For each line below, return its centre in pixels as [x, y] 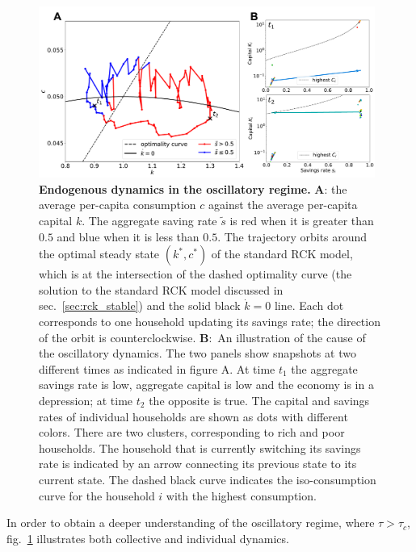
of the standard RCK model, [282, 254]
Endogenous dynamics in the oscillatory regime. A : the [193, 188]
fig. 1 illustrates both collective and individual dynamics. [148, 538]
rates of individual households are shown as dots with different [193, 416]
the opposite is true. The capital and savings [259, 400]
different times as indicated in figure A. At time [157, 368]
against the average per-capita [283, 205]
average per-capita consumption [118, 205]
